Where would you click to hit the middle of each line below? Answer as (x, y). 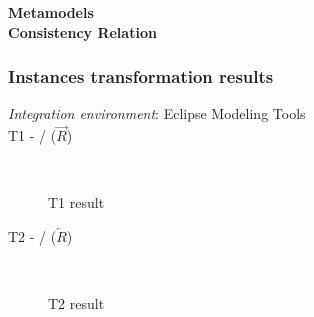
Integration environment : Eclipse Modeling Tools (157, 113)
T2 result (76, 303)
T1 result (76, 202)
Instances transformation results (141, 76)
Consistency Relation (82, 31)
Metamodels (51, 12)
